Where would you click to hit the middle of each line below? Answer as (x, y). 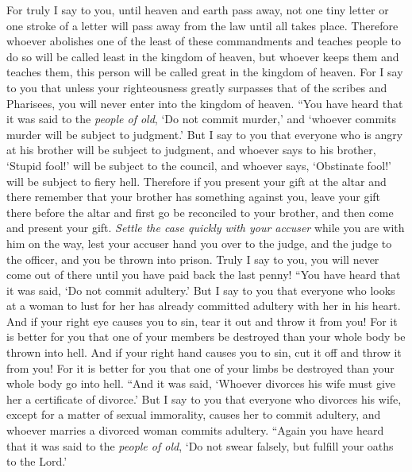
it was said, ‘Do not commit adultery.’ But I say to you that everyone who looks (201, 290)
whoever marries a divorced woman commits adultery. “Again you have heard (195, 430)
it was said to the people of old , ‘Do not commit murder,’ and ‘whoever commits (201, 119)
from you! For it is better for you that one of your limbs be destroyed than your (200, 368)
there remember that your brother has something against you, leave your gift (194, 197)
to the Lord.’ (37, 461)
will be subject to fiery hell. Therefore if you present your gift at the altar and (196, 181)
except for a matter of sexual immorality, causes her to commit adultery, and (194, 414)
